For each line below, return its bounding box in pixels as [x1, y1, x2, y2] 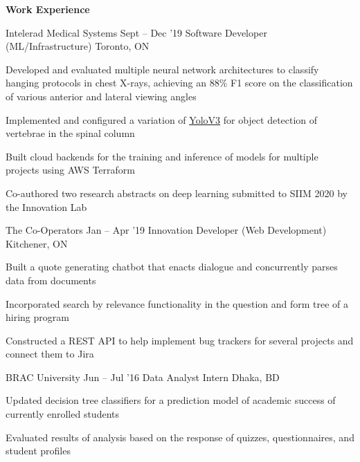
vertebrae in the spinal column [6, 126, 135, 140]
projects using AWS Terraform [6, 163, 135, 177]
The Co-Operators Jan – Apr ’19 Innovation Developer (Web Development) [6, 223, 327, 237]
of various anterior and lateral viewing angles [6, 89, 197, 103]
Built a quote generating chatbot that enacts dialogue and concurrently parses [6, 259, 338, 274]
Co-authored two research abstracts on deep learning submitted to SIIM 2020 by [6, 185, 348, 200]
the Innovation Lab [6, 199, 87, 214]
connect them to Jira [6, 346, 94, 361]
